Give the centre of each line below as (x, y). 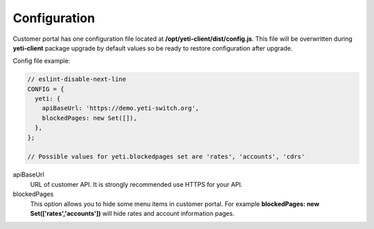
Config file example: (42, 61)
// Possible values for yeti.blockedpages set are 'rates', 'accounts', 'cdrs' (166, 157)
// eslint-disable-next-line (77, 79)
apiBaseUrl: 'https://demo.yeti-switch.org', (121, 108)
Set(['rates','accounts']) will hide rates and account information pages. (132, 213)
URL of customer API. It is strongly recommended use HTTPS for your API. (136, 184)
